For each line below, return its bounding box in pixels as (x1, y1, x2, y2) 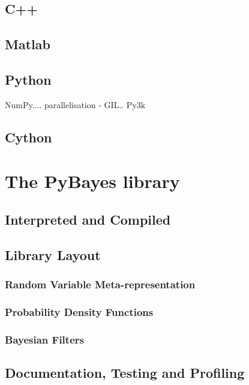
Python (5, 70, 52, 88)
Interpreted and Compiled (5, 210, 171, 228)
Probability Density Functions (5, 304, 154, 319)
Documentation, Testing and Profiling (5, 363, 245, 381)
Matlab (5, 35, 50, 53)
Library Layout (5, 245, 101, 264)
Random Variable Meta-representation (5, 277, 196, 291)
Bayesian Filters (5, 332, 84, 347)
